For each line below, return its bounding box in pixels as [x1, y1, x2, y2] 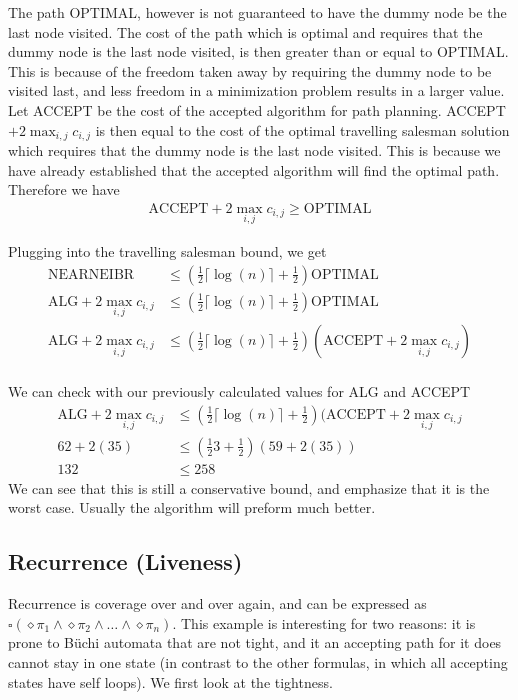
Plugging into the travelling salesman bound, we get [8, 241, 327, 262]
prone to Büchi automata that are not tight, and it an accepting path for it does [8, 632, 502, 653]
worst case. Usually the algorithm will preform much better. [8, 497, 376, 518]
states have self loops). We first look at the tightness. [8, 671, 333, 692]
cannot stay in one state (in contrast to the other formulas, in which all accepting [8, 652, 508, 673]
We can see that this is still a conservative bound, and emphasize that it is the [8, 477, 490, 498]
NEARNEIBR [47, 267, 135, 282]
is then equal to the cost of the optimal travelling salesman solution [95, 119, 510, 140]
